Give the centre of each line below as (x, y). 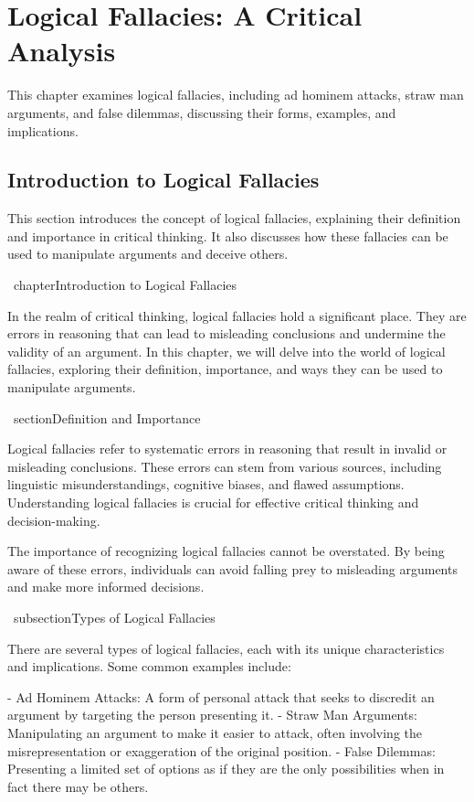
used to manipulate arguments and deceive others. (148, 254)
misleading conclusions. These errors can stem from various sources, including (225, 466)
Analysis (62, 51)
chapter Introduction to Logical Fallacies (125, 285)
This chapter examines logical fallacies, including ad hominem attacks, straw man (236, 95)
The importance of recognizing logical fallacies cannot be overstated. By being (226, 551)
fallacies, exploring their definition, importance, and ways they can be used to (225, 369)
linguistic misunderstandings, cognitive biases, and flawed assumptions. (206, 484)
